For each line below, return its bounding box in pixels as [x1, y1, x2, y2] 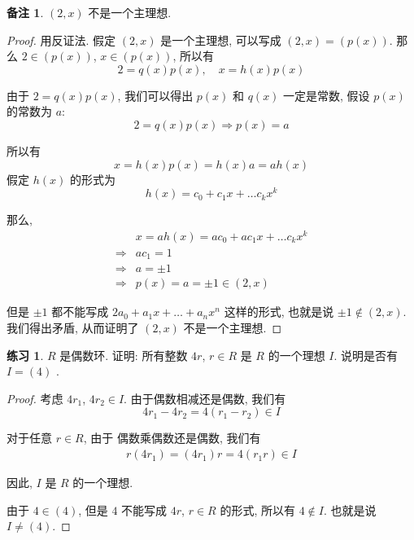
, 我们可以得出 [117, 86, 194, 103]
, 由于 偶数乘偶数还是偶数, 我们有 [83, 429, 261, 446]
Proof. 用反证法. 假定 [7, 31, 116, 48]
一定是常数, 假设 [283, 86, 370, 103]
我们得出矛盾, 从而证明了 [7, 319, 139, 336]
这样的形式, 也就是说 [224, 303, 334, 320]
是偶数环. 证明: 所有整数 [59, 346, 188, 363]
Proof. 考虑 [7, 389, 63, 406]
